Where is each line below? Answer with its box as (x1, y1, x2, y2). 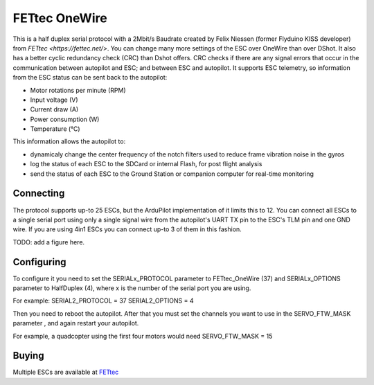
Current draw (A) (30, 105, 79, 114)
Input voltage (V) (30, 96, 79, 104)
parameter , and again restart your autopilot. (12, 319, 139, 328)
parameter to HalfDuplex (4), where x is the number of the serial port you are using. (12, 284, 251, 292)
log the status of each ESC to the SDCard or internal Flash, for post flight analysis (30, 160, 262, 168)
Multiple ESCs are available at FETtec (12, 368, 119, 377)
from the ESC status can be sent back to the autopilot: (12, 73, 168, 82)
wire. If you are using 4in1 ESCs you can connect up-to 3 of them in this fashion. (12, 225, 242, 233)
